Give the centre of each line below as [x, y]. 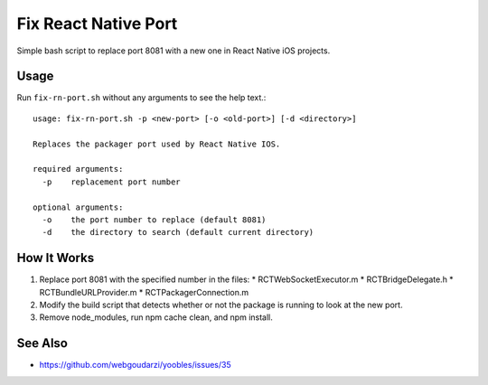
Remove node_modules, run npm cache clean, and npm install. [156, 317]
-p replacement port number [111, 182]
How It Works [56, 258]
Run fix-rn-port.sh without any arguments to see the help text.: [141, 98]
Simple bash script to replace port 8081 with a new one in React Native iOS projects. [174, 51]
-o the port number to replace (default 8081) [154, 220]
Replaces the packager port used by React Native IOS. [157, 144]
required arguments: [78, 169]
